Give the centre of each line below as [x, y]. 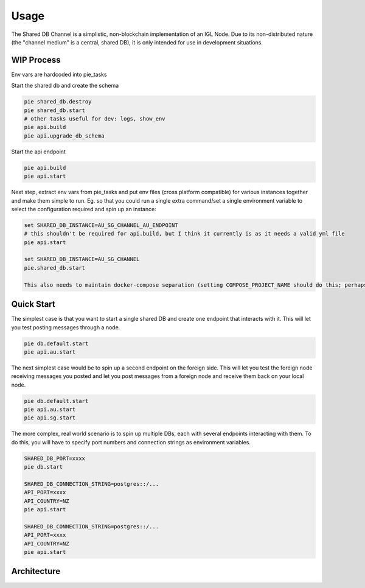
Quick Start [33, 304]
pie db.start [43, 467]
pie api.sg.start [50, 418]
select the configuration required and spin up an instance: [84, 209]
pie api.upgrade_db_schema [64, 136]
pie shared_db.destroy [58, 102]
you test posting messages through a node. [66, 327]
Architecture [36, 571]
